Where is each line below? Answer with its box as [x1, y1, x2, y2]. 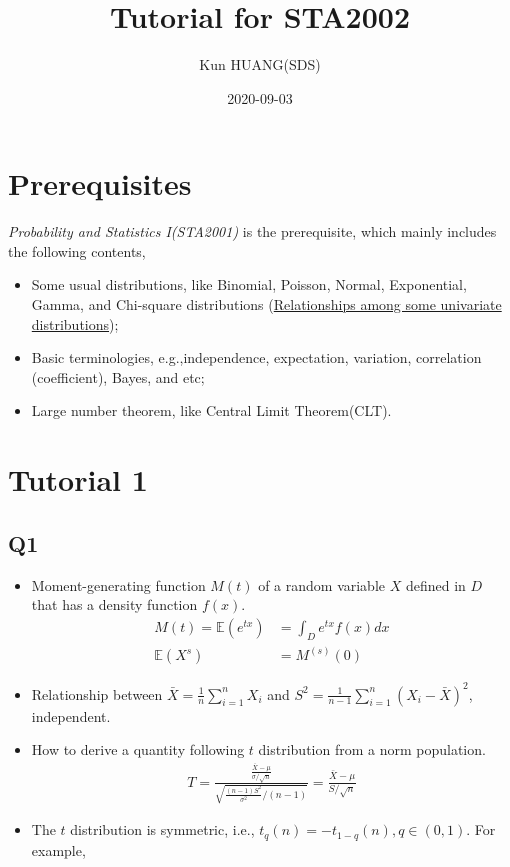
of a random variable [258, 574, 386, 595]
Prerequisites [8, 163, 192, 204]
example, [31, 839, 86, 860]
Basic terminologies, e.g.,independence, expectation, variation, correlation [31, 347, 482, 368]
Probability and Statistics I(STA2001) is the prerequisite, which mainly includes [8, 221, 497, 242]
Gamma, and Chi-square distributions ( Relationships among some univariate [31, 294, 502, 315]
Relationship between [31, 683, 163, 704]
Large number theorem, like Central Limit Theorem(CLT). [31, 400, 392, 421]
